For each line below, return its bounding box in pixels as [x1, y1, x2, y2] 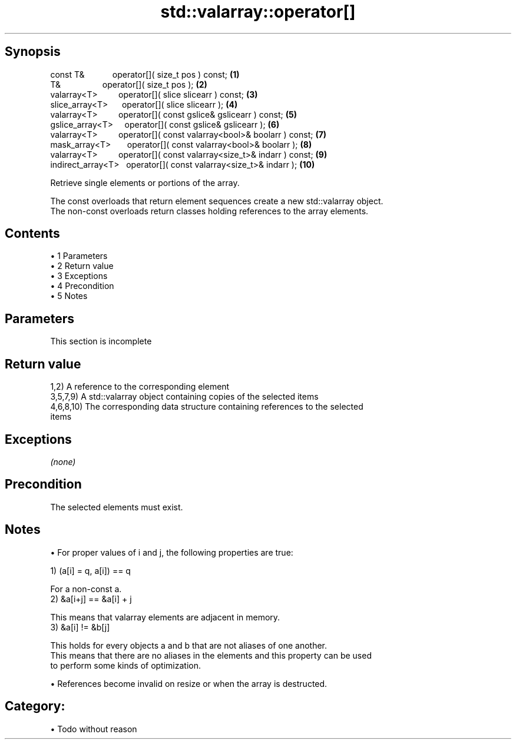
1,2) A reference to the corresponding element [50, 381, 230, 392]
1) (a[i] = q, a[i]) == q [50, 565, 131, 576]
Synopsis [5, 44, 61, 59]
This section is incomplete [50, 336, 152, 347]
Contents [5, 226, 60, 241]
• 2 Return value [50, 261, 114, 271]
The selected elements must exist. [50, 501, 183, 512]
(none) [50, 456, 76, 467]
